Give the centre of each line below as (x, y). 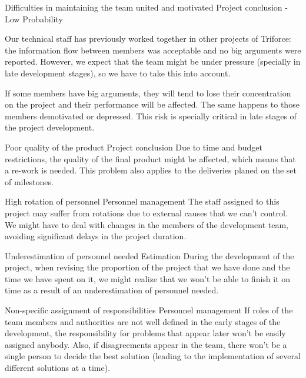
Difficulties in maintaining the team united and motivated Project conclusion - (146, 7)
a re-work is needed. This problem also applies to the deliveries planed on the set (151, 170)
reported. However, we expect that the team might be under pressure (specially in (153, 61)
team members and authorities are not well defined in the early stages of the (143, 321)
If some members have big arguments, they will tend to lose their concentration (148, 93)
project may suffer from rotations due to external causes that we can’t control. (146, 213)
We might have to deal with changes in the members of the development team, (147, 224)
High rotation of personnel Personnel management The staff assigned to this (142, 201)
